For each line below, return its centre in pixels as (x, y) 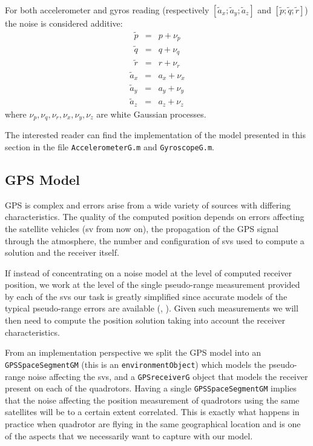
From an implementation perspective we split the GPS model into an (133, 352)
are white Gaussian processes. (151, 114)
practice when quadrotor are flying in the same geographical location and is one (153, 424)
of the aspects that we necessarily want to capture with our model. (129, 435)
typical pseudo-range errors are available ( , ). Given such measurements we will (152, 308)
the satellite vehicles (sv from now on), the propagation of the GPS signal (142, 228)
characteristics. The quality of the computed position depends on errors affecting (155, 217)
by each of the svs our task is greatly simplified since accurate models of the (146, 296)
